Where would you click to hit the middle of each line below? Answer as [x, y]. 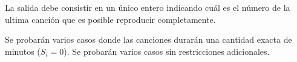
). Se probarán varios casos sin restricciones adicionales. [167, 51]
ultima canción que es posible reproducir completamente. [110, 19]
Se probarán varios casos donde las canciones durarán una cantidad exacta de [148, 39]
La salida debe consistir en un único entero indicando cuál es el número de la [148, 7]
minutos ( [23, 51]
